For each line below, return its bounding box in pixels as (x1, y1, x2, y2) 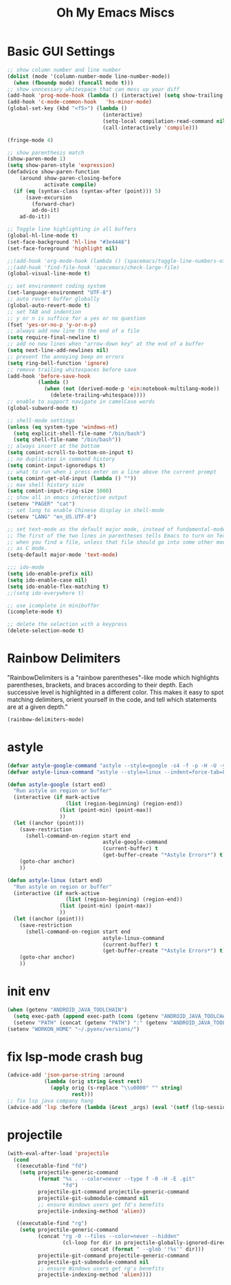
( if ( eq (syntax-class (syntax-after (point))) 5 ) (13, 188, 162, 195)
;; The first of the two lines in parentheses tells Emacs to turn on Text (7, 532, 229, 539)
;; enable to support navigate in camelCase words (7, 398, 155, 405)
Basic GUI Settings (7, 43, 115, 59)
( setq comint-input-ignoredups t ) (7, 462, 107, 469)
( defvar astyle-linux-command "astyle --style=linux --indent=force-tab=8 (7, 768, 226, 776)
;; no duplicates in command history (7, 455, 115, 463)
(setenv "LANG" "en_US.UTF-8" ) (7, 513, 97, 520)
